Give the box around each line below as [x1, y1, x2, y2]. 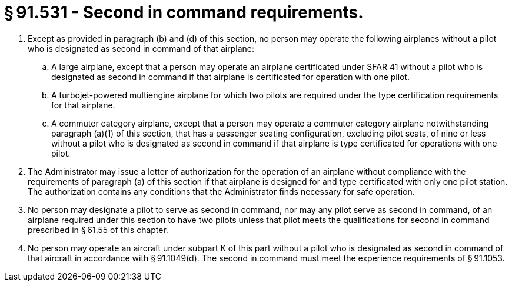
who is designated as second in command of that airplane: [28, 43, 254, 54]
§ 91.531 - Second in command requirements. [4, 2, 364, 22]
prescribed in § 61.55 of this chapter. [28, 224, 168, 235]
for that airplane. [51, 99, 115, 110]
